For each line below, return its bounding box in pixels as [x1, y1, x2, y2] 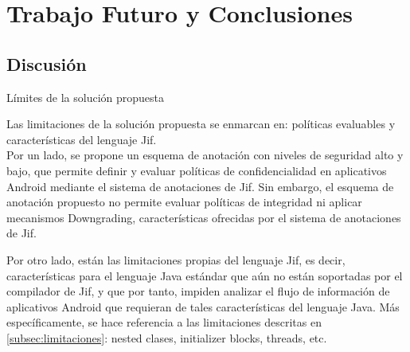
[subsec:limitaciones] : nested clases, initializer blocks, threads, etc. [6, 329, 327, 346]
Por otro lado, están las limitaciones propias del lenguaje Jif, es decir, [6, 251, 346, 268]
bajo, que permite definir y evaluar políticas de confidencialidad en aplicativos [6, 162, 387, 178]
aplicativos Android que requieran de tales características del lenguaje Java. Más [6, 298, 400, 315]
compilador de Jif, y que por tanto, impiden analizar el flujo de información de [6, 283, 390, 299]
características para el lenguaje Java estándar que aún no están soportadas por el [6, 267, 403, 284]
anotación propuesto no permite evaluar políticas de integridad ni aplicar [6, 194, 362, 210]
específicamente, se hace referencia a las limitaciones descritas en [6, 314, 322, 330]
